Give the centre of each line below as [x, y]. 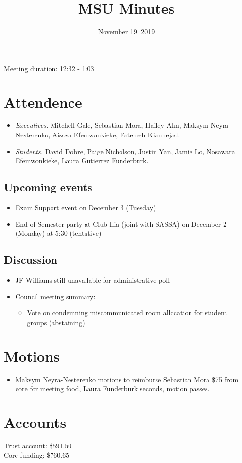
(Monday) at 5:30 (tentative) [58, 233]
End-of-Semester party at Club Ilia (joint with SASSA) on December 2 [121, 223]
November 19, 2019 [126, 31]
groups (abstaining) [56, 322]
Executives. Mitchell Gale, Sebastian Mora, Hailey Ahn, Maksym [112, 125]
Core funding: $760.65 [37, 455]
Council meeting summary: [55, 296]
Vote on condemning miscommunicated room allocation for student [127, 313]
